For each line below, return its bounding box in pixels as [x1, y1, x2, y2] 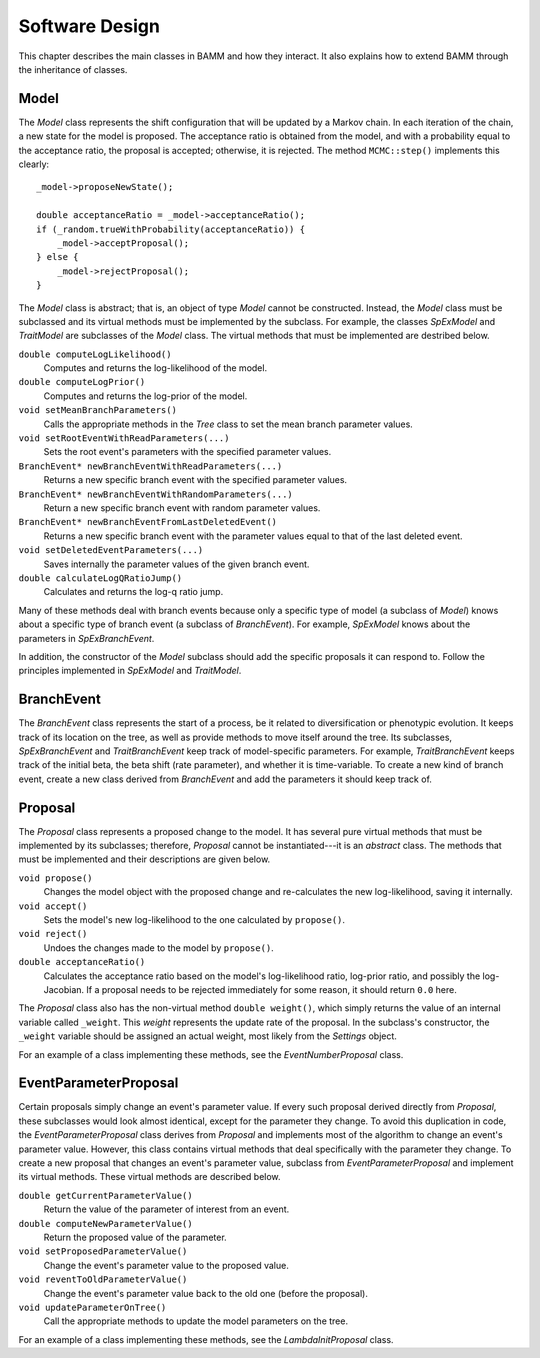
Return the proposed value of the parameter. [43, 1231, 227, 1243]
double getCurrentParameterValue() [18, 1190, 194, 1201]
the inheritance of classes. [18, 63, 128, 75]
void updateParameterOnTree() [18, 1301, 167, 1313]
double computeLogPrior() [18, 376, 146, 388]
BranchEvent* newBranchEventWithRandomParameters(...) [18, 488, 294, 500]
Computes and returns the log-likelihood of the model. [43, 362, 268, 374]
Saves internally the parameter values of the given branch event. [43, 558, 310, 570]
